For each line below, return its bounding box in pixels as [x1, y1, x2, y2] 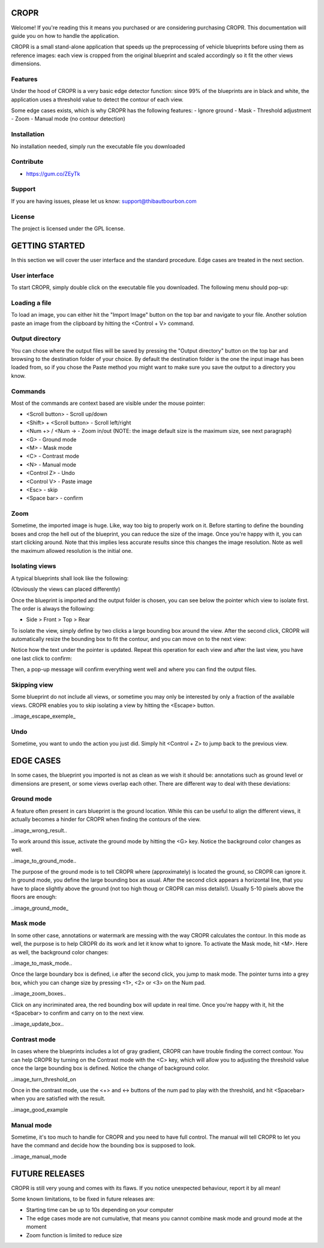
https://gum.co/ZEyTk [26, 170, 80, 177]
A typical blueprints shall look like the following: [11, 575, 129, 582]
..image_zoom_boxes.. [11, 990, 66, 997]
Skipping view [11, 681, 53, 689]
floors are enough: [11, 894, 57, 901]
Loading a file [11, 299, 52, 307]
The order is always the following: [11, 605, 95, 612]
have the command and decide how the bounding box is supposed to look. [11, 1142, 196, 1149]
